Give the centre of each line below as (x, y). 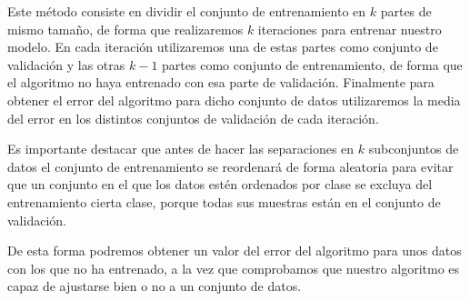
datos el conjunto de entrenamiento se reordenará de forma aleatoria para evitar (230, 166)
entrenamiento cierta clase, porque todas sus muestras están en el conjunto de (224, 201)
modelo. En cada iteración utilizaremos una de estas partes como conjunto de (223, 47)
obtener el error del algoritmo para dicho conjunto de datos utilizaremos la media (234, 100)
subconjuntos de (414, 149)
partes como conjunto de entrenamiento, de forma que (312, 64)
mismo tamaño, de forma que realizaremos (125, 29)
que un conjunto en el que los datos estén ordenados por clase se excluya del (220, 184)
